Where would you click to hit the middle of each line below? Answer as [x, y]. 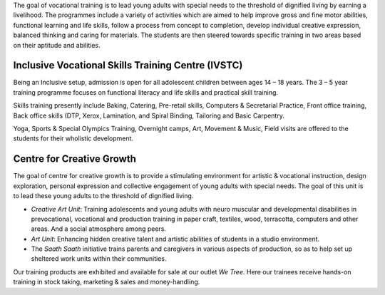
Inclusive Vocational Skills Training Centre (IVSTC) [128, 65]
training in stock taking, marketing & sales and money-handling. [107, 282]
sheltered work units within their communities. [99, 259]
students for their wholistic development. [73, 138]
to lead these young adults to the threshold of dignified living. [103, 196]
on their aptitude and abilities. [57, 45]
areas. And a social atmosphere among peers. [99, 229]
